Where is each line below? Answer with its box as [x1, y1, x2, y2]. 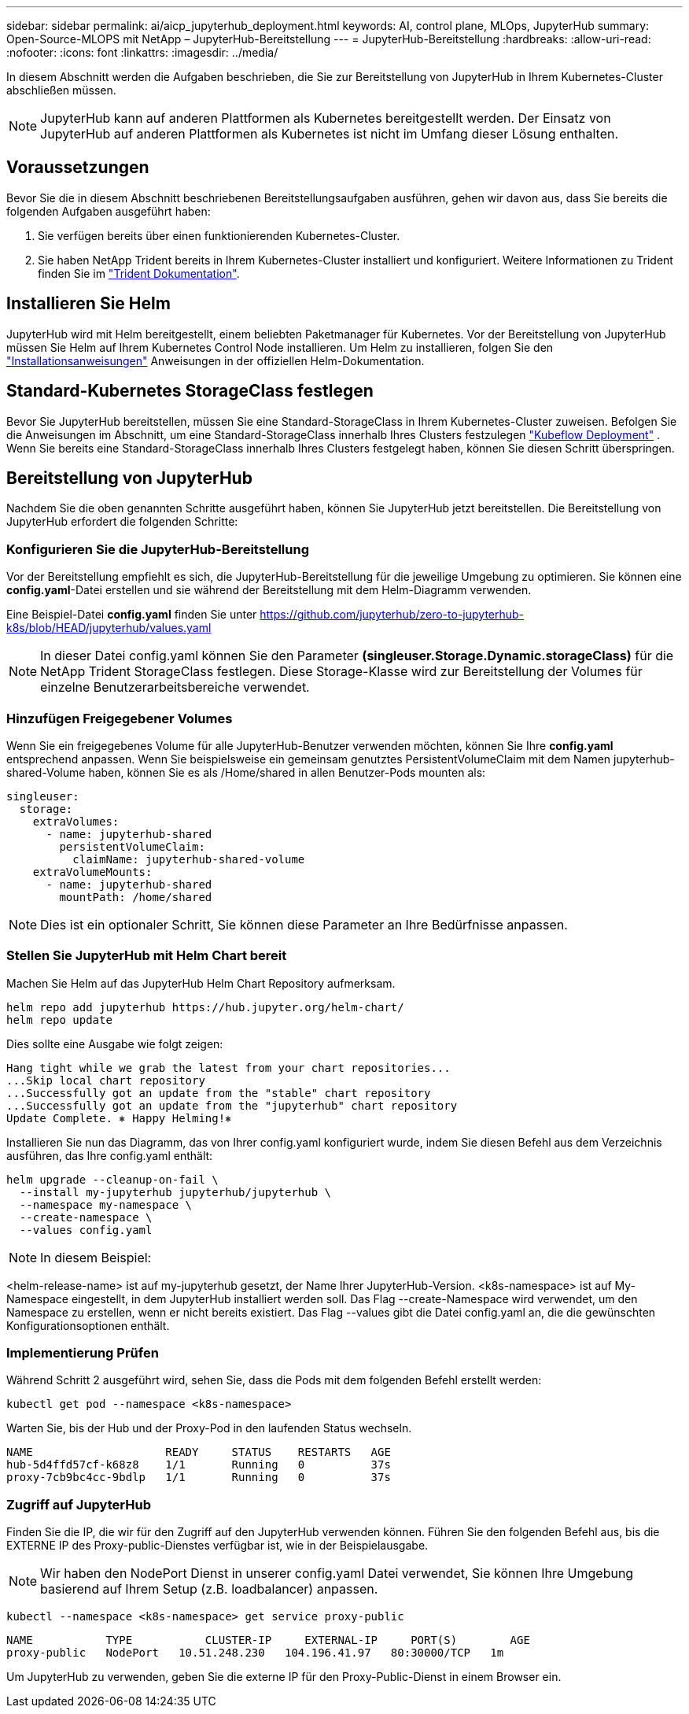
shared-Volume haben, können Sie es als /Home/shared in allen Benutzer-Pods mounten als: [6, 765, 486, 779]
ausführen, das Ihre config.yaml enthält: [6, 1148, 213, 1162]
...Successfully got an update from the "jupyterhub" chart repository [6, 1099, 458, 1112]
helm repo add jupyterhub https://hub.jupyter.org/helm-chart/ [6, 1000, 404, 1014]
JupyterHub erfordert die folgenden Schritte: [6, 515, 238, 529]
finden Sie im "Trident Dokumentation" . [38, 266, 240, 280]
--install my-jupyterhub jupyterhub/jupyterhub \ [19, 1185, 332, 1199]
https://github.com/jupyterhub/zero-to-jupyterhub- [260, 608, 525, 622]
